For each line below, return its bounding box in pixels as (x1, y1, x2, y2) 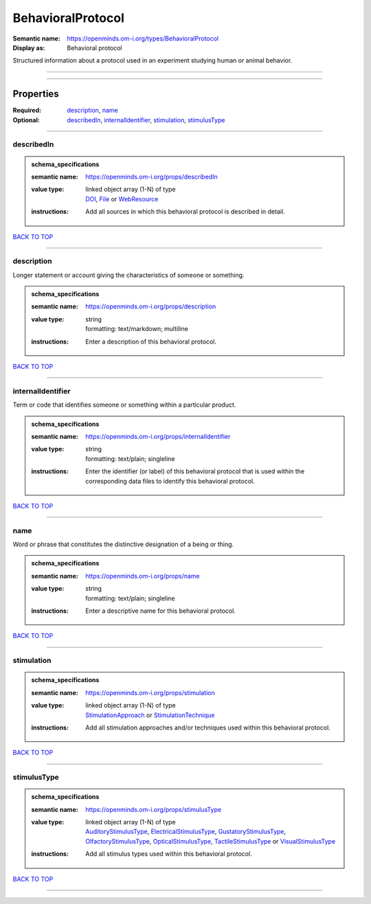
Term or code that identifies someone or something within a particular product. (12, 400, 236, 409)
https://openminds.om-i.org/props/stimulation (85, 688, 216, 697)
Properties (12, 88, 59, 100)
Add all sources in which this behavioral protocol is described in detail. (85, 207, 285, 216)
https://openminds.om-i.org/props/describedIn (85, 172, 218, 181)
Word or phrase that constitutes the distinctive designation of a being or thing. (12, 540, 234, 549)
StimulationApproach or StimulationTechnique (85, 711, 215, 719)
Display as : (12, 43, 45, 52)
